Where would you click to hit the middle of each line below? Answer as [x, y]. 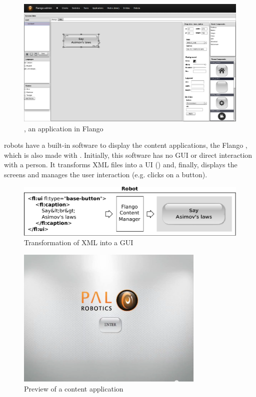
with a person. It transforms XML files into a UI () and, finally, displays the [121, 165]
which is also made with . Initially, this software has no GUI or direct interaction [128, 155]
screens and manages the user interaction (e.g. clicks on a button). [106, 174]
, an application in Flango [64, 128]
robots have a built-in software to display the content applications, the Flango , [126, 145]
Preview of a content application [74, 389]
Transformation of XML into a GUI [79, 242]
